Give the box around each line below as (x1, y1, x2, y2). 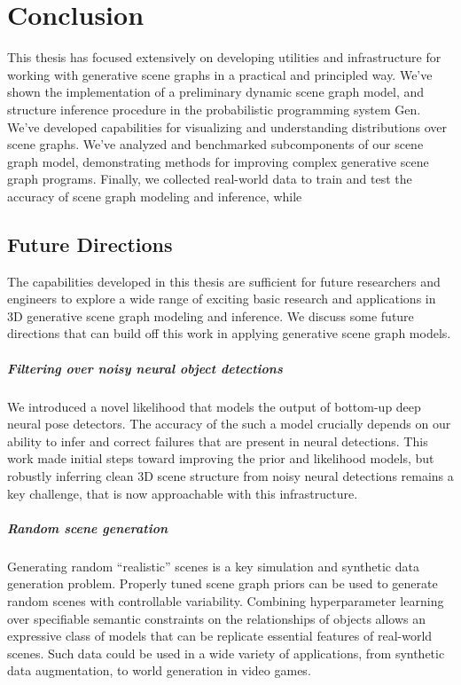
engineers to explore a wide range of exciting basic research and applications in (7, 289, 436, 308)
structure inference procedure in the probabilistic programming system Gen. (7, 99, 421, 118)
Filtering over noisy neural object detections (7, 358, 283, 377)
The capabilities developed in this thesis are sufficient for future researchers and (7, 272, 441, 290)
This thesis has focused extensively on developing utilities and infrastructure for (7, 48, 441, 67)
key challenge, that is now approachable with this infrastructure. (7, 484, 358, 502)
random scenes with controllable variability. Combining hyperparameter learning (7, 591, 444, 610)
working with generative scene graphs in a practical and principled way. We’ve (7, 65, 433, 83)
